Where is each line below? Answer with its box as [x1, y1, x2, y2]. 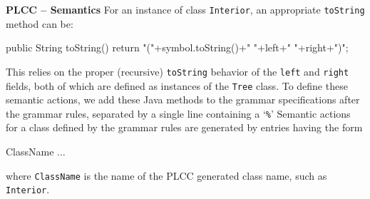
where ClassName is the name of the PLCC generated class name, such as [6, 168, 327, 183]
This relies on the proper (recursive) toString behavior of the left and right [6, 63, 349, 78]
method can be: [6, 16, 73, 31]
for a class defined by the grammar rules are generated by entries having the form [6, 120, 363, 135]
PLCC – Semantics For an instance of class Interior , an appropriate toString [6, 2, 365, 16]
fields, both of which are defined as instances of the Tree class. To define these [6, 78, 348, 93]
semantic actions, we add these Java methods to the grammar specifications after [6, 92, 360, 107]
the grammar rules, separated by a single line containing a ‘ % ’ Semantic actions [6, 106, 351, 121]
